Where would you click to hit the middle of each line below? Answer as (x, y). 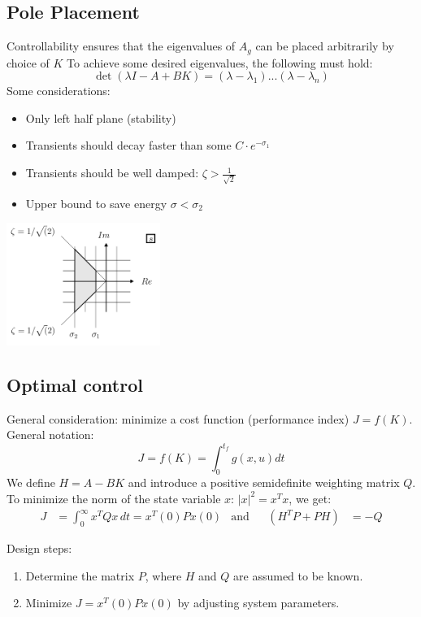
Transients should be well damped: (112, 173)
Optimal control (75, 384)
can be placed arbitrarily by (325, 46)
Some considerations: (59, 91)
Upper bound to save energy (96, 203)
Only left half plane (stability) (101, 117)
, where (163, 575)
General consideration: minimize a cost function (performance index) (178, 418)
